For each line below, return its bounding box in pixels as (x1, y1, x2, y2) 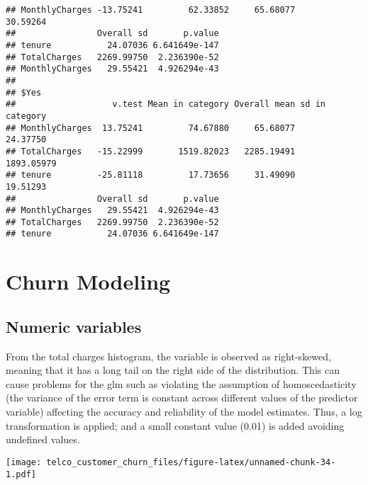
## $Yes (6, 87, 42, 98)
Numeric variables (6, 315, 142, 337)
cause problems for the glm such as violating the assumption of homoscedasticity (6, 376, 357, 391)
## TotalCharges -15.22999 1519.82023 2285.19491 (6, 146, 296, 156)
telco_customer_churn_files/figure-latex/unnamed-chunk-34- (46, 457, 336, 467)
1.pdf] (6, 469, 36, 479)
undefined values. (6, 432, 80, 447)
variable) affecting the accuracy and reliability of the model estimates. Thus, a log (6, 404, 362, 419)
